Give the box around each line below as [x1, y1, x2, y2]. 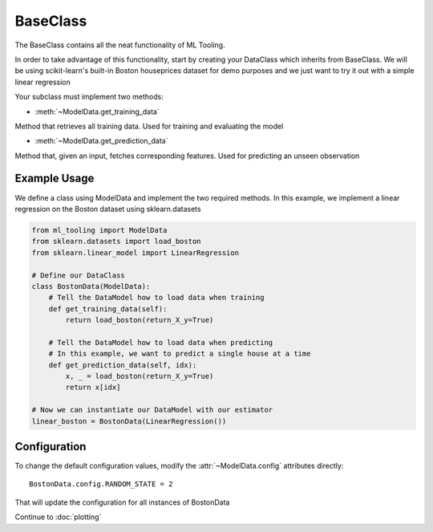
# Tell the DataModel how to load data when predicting [48, 338, 273, 347]
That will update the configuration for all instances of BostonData [14, 497, 230, 507]
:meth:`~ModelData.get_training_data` [34, 107, 160, 116]
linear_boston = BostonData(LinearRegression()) [31, 416, 227, 425]
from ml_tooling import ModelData [31, 225, 168, 234]
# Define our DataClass [31, 270, 126, 280]
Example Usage [14, 172, 95, 185]
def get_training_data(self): [48, 304, 168, 313]
